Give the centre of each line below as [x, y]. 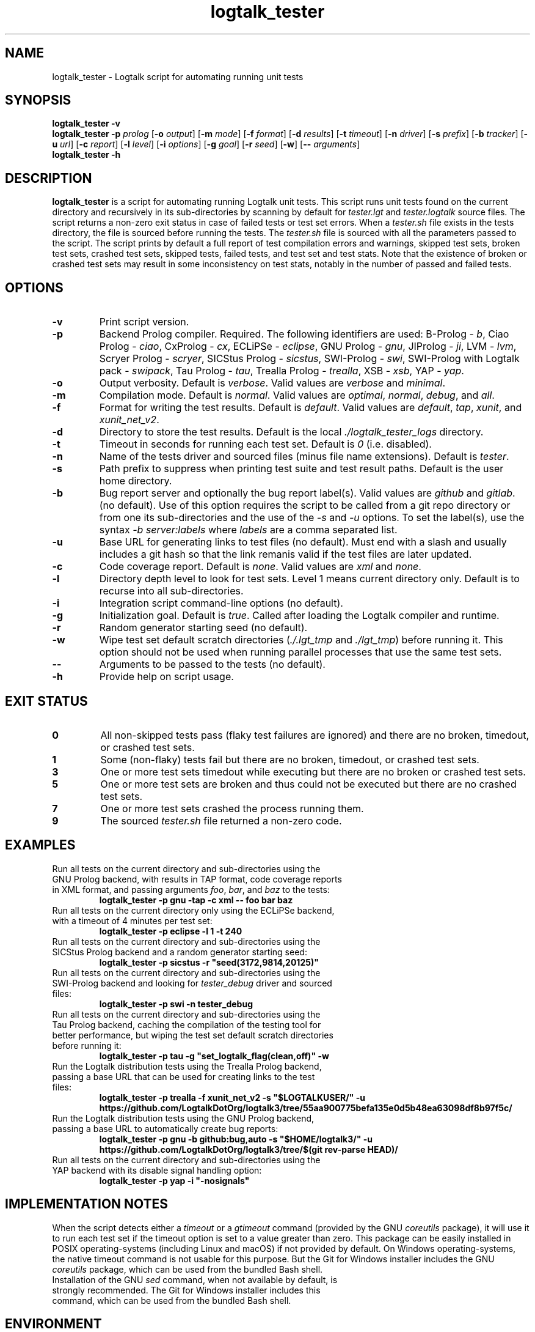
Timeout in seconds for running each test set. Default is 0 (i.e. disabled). [265, 444]
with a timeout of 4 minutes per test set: [132, 920]
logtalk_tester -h [86, 155]
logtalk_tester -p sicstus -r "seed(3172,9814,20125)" [209, 962]
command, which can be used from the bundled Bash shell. [172, 1300]
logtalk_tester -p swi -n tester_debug [176, 1004]
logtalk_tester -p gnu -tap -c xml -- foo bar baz [196, 900]
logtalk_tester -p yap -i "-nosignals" [174, 1180]
